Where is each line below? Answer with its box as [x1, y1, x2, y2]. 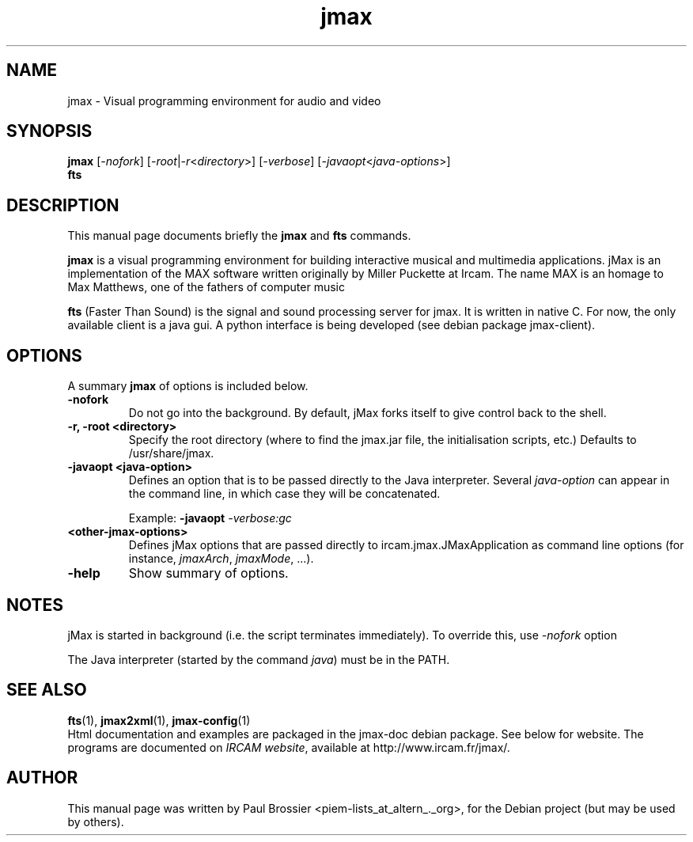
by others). [67, 814, 124, 829]
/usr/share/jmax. [128, 446, 214, 461]
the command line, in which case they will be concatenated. [128, 487, 441, 501]
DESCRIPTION [6, 195, 119, 215]
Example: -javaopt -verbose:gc [128, 511, 292, 525]
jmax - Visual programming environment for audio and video [67, 93, 381, 108]
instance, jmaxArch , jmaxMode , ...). [128, 552, 314, 566]
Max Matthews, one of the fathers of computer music [67, 280, 345, 294]
